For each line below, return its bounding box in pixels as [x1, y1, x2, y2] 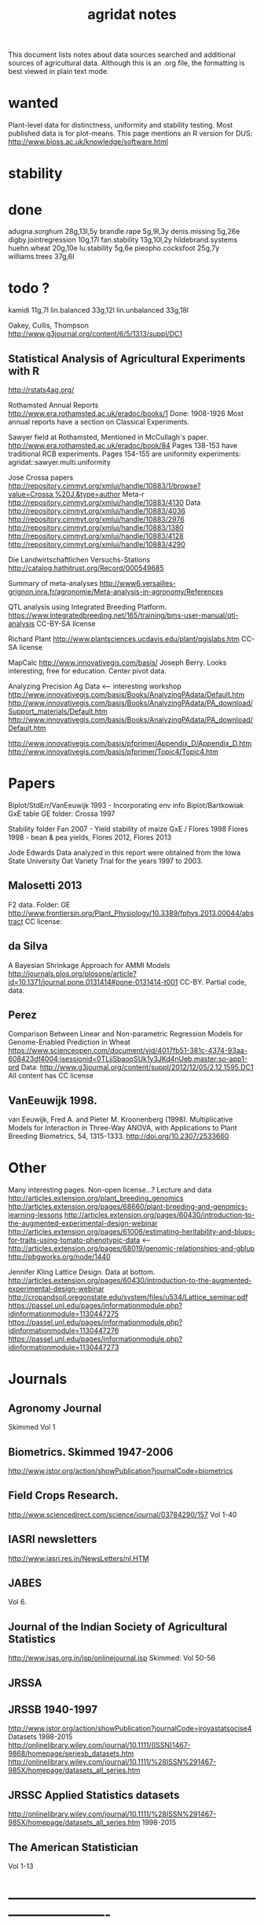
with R [8, 364, 40, 377]
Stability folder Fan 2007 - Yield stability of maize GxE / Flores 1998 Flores [8, 824, 249, 833]
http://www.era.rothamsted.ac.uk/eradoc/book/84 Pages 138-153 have [8, 441, 238, 450]
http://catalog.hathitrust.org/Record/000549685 [8, 563, 164, 573]
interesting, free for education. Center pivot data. [8, 666, 167, 675]
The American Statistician [8, 1841, 139, 1854]
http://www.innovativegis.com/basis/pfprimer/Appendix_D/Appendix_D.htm [8, 739, 252, 747]
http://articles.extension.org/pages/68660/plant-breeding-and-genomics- [8, 1202, 249, 1211]
